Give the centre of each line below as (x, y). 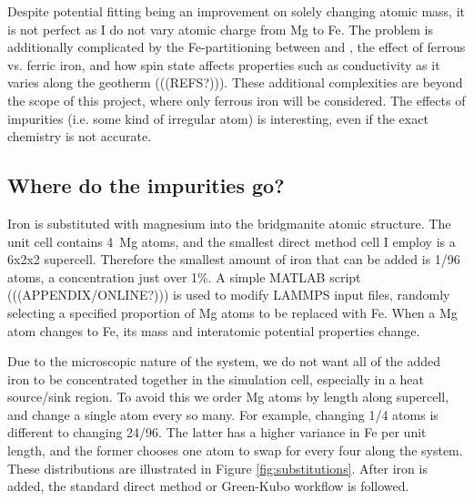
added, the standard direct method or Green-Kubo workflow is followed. (208, 486)
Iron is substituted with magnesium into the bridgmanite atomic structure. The (229, 223)
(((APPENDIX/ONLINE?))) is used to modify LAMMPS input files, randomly (229, 295)
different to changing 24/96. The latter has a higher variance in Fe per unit (217, 432)
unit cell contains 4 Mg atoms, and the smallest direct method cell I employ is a (232, 241)
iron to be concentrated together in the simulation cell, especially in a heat (216, 378)
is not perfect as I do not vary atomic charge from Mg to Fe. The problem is (221, 29)
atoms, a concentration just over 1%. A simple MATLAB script (184, 276)
